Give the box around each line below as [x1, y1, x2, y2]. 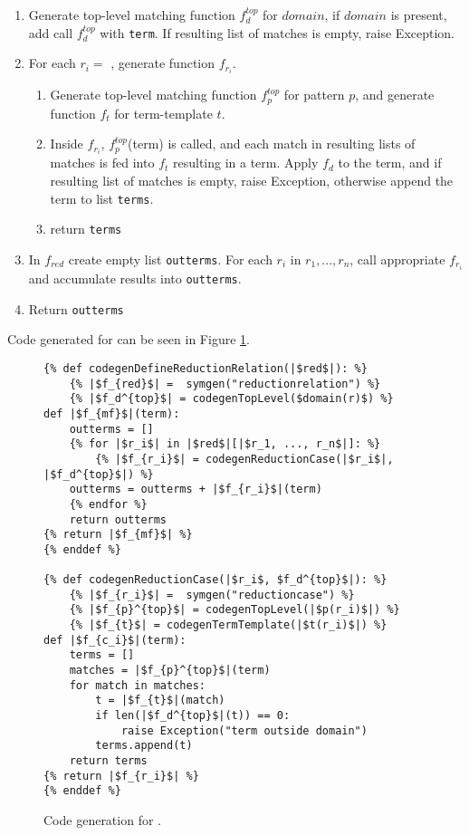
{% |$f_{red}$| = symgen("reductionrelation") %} [69, 377, 381, 390]
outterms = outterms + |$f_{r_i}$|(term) [69, 483, 322, 496]
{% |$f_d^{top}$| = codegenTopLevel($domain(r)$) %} [69, 392, 394, 406]
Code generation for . [43, 811, 161, 830]
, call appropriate [349, 249, 445, 268]
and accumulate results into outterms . [28, 269, 242, 288]
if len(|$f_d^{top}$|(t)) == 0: [95, 709, 291, 723]
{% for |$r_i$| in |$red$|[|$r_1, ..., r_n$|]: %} [69, 437, 381, 451]
